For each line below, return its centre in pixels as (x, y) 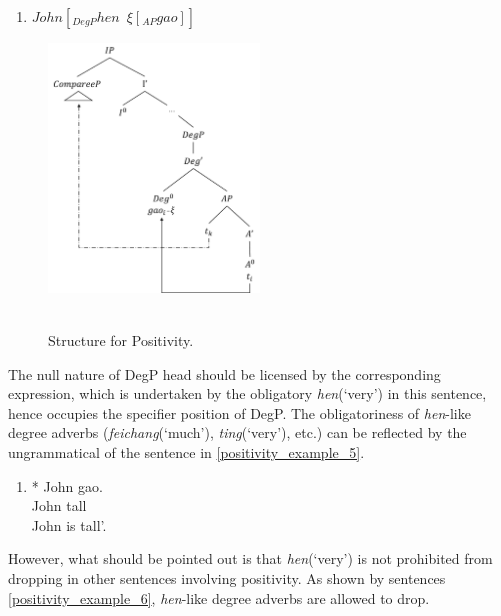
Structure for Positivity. (121, 340)
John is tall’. (69, 524)
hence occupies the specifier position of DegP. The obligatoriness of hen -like (239, 412)
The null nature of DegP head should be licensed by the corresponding (224, 373)
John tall (59, 505)
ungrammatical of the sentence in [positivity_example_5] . (186, 452)
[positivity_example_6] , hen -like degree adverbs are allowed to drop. (219, 597)
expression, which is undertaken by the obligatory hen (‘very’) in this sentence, (247, 393)
